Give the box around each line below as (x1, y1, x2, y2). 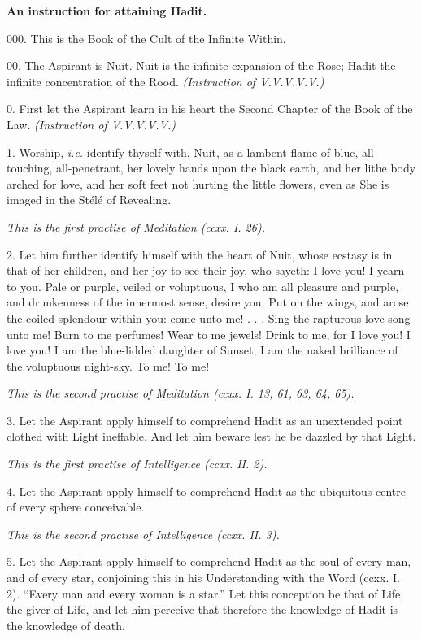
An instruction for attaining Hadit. (7, 2, 207, 19)
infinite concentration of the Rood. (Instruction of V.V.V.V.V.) (7, 72, 324, 89)
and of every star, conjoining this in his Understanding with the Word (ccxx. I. (7, 569, 400, 586)
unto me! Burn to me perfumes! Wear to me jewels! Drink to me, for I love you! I (7, 325, 411, 342)
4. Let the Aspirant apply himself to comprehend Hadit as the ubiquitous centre (7, 482, 407, 499)
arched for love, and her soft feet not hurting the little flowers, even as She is (7, 175, 389, 192)
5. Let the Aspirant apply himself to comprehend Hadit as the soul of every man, (7, 553, 411, 570)
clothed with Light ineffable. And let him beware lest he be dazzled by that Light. (7, 428, 416, 445)
